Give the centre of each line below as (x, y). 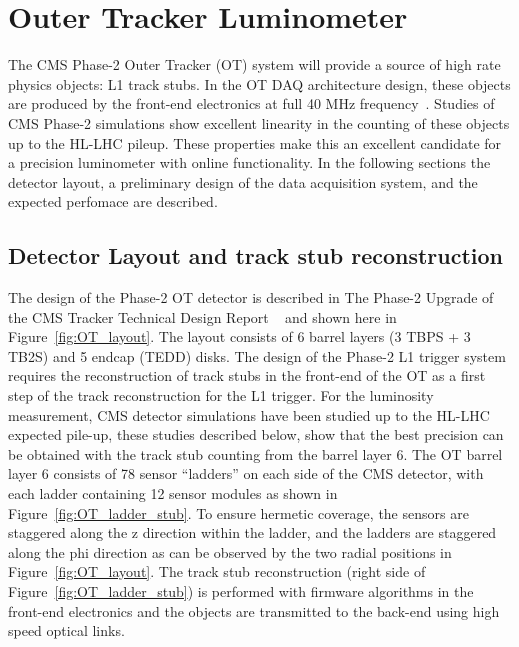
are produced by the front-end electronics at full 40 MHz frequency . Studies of (251, 103)
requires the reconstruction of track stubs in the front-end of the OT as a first (247, 375)
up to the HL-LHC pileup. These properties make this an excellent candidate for (255, 142)
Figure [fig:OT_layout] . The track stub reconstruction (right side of (217, 571)
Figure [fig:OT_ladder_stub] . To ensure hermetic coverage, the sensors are (238, 512)
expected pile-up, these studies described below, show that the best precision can (256, 434)
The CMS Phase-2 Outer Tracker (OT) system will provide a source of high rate (254, 64)
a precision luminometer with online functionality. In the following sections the (249, 162)
